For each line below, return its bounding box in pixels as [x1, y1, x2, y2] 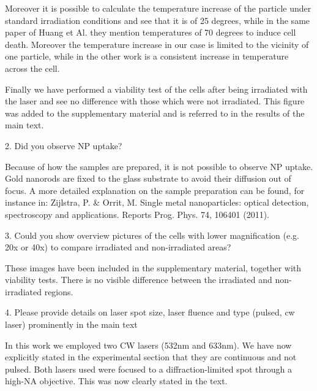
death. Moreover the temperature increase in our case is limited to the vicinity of [5, 37, 309, 50]
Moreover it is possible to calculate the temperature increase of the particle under [5, 2, 311, 14]
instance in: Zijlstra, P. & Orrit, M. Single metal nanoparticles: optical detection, [5, 196, 309, 209]
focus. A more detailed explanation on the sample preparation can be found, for [5, 184, 305, 196]
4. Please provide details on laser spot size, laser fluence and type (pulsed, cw [5, 306, 295, 319]
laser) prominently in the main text [5, 318, 138, 331]
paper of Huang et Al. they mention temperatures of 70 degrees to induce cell [5, 26, 296, 39]
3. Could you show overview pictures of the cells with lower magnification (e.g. [5, 228, 299, 241]
